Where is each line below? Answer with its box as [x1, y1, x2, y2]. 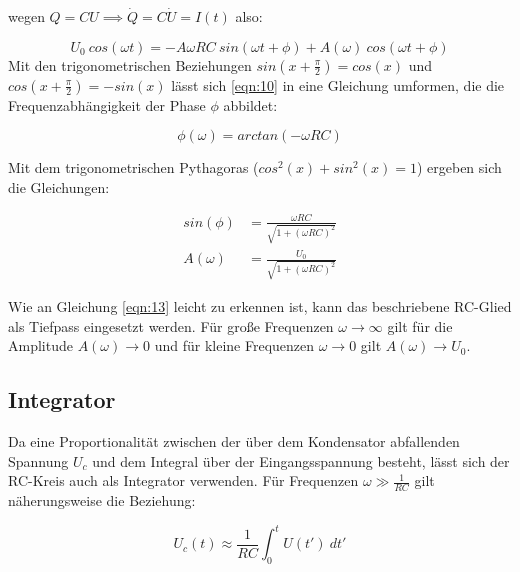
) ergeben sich [416, 157, 502, 178]
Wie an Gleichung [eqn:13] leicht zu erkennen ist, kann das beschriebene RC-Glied [8, 296, 512, 317]
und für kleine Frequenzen [154, 335, 315, 356]
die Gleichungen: [8, 176, 110, 197]
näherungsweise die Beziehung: [8, 490, 196, 511]
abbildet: [223, 94, 278, 115]
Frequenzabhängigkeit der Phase [8, 94, 206, 115]
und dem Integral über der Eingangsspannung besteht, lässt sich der [92, 450, 510, 471]
